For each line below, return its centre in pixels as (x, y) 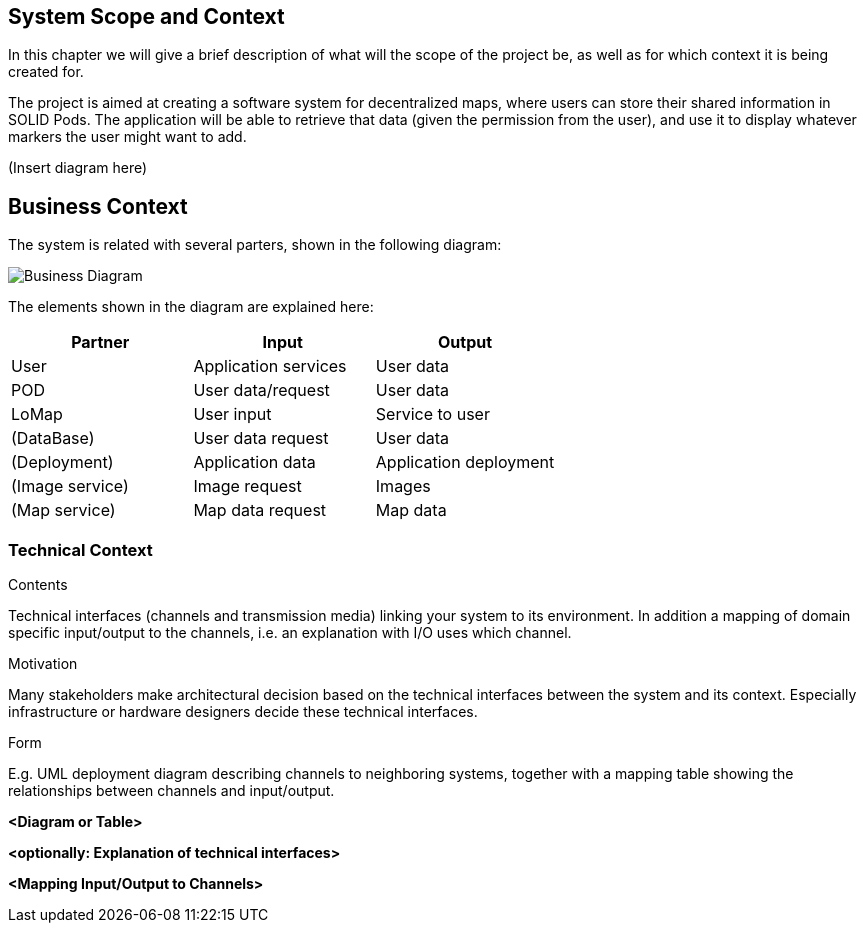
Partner (100, 342)
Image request (247, 486)
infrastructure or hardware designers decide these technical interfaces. (243, 712)
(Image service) (70, 486)
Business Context (98, 206)
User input (232, 414)
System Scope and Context (146, 16)
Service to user (432, 414)
